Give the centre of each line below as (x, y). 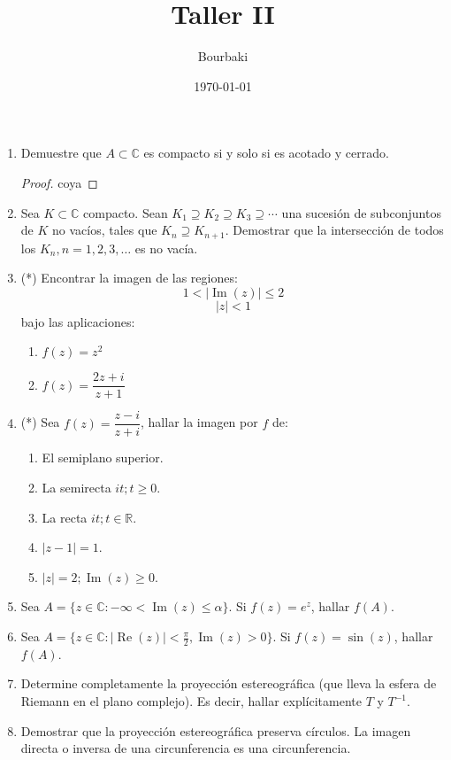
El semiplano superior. (103, 458)
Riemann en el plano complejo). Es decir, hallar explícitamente (191, 701)
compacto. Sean (126, 212)
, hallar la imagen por (199, 422)
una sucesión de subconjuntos (361, 212)
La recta (65, 517)
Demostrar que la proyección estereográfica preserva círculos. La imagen (216, 730)
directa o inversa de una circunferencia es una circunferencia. (186, 748)
